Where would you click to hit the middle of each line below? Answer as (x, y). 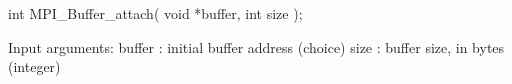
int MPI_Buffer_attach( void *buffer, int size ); (155, 13)
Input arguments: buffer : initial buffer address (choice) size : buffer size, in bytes (256, 46)
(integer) (34, 66)
